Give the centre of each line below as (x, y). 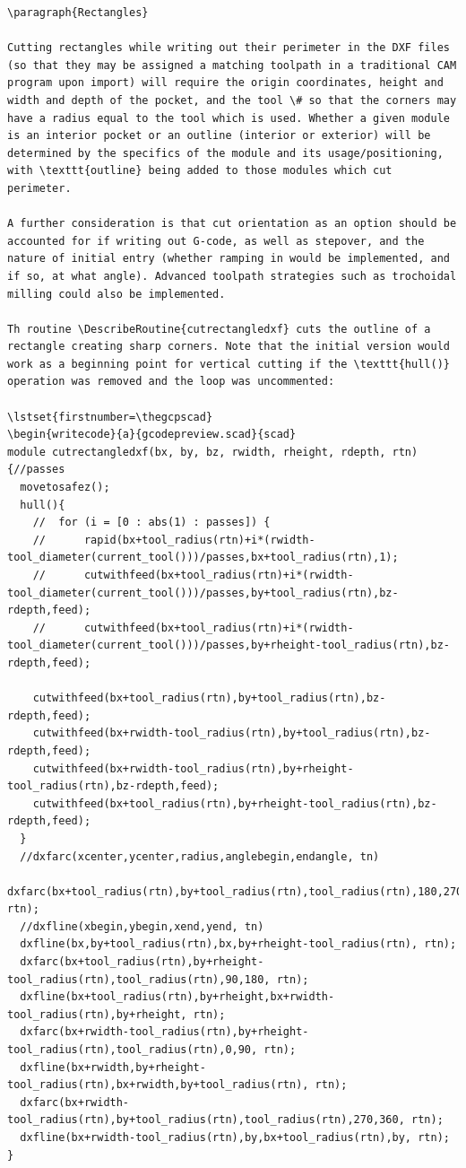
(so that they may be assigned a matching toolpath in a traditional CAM (232, 65)
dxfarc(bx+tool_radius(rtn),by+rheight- (142, 962)
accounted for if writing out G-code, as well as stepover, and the (216, 241)
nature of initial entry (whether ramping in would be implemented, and (229, 259)
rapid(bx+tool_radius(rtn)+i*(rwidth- (199, 540)
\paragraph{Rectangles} (78, 13)
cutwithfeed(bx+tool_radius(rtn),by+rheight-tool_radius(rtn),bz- (235, 803)
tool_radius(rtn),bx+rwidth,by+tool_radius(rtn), (158, 1085)
